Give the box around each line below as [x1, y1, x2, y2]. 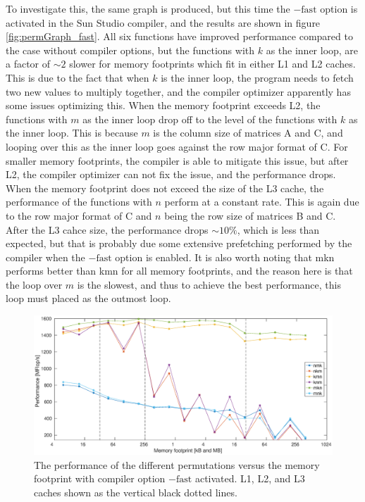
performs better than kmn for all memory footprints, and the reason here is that [6, 263, 353, 278]
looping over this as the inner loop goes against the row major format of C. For [6, 139, 348, 153]
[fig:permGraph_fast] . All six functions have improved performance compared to [6, 29, 353, 44]
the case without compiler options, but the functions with [6, 42, 255, 57]
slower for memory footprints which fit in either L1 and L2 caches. [69, 56, 356, 71]
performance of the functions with [6, 194, 152, 209]
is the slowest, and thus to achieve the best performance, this [77, 277, 341, 291]
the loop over [6, 277, 63, 291]
